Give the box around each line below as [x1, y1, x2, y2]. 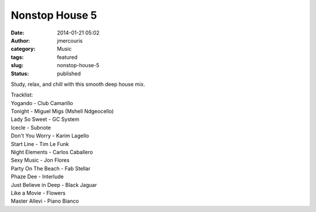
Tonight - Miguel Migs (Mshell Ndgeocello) [11, 108, 114, 115]
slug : [11, 62, 23, 69]
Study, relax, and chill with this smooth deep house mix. [11, 81, 146, 88]
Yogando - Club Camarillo [11, 99, 73, 106]
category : [11, 46, 36, 53]
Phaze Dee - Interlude [11, 173, 64, 180]
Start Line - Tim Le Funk [11, 140, 70, 147]
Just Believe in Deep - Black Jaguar [11, 181, 97, 188]
